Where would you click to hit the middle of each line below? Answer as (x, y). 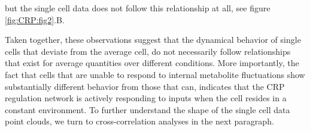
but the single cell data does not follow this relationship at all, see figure (138, 8)
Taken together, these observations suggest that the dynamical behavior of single (153, 40)
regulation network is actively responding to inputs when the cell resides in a (146, 98)
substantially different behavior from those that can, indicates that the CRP (145, 86)
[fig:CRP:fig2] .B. (35, 19)
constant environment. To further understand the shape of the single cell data (148, 109)
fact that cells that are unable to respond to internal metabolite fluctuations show (155, 74)
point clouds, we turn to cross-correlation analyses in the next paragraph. (139, 121)
